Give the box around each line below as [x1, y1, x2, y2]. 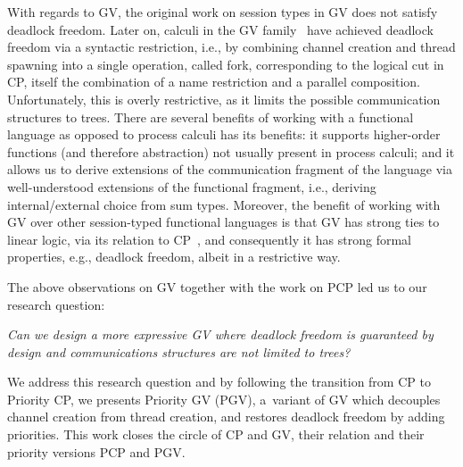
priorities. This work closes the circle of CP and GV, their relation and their [7, 425, 425, 444]
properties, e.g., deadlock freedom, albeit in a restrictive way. [7, 247, 341, 266]
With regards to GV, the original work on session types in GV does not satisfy [7, 3, 438, 21]
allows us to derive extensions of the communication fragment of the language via [7, 160, 452, 179]
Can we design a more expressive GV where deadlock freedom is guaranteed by [7, 325, 434, 344]
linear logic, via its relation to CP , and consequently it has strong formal [7, 229, 411, 248]
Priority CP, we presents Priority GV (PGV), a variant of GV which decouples [7, 389, 441, 408]
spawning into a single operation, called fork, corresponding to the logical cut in [7, 54, 444, 73]
